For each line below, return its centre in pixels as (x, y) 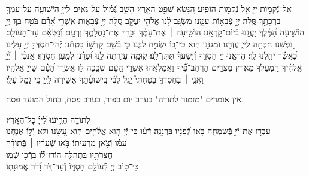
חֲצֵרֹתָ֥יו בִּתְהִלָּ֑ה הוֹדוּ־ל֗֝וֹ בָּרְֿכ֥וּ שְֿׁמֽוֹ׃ (60, 154)
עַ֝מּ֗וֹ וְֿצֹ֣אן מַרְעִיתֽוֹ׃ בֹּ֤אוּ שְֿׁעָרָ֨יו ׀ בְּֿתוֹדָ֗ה (66, 142)
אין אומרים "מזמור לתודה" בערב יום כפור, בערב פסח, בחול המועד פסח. (125, 99)
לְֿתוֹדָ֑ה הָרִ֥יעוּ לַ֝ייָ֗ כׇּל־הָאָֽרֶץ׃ (48, 119)
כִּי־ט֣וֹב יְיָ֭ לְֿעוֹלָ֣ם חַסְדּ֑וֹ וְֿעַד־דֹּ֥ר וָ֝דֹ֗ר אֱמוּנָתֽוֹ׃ (72, 166)
